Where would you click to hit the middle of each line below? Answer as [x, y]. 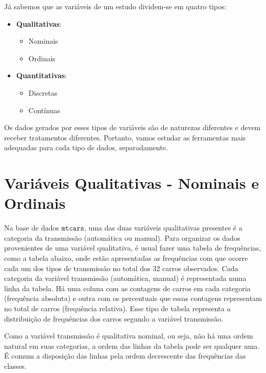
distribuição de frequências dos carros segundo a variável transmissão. [114, 318]
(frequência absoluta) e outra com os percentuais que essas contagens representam [133, 298]
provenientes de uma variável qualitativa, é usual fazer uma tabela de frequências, [133, 248]
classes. [15, 366]
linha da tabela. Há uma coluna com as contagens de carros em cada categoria [127, 288]
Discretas [43, 92]
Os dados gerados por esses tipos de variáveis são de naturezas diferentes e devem [132, 127]
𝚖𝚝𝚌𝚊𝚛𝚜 [73, 229]
